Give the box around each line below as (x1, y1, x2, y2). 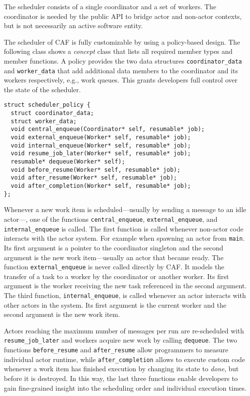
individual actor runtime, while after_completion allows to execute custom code (4, 354, 245, 364)
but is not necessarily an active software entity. (4, 20, 143, 31)
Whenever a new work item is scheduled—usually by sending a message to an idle (4, 204, 246, 214)
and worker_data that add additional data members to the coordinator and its (4, 65, 238, 75)
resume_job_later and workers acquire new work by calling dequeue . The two (4, 335, 237, 345)
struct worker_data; (11, 117, 77, 125)
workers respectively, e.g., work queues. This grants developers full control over (4, 75, 237, 85)
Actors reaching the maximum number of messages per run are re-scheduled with (4, 325, 244, 335)
